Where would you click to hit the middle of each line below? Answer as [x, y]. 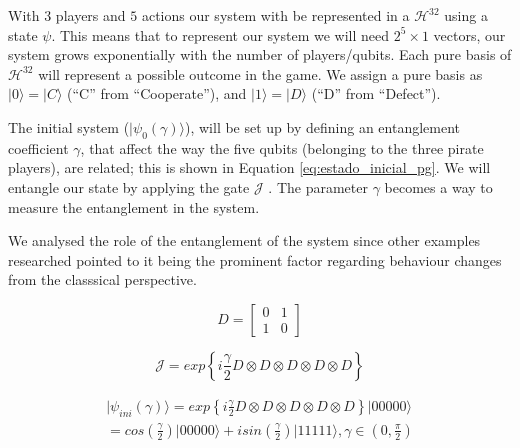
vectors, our [469, 34]
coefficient [38, 147]
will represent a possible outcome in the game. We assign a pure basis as [260, 73]
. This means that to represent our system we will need [220, 34]
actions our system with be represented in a [275, 15]
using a [466, 15]
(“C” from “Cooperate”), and [157, 93]
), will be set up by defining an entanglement [323, 126]
